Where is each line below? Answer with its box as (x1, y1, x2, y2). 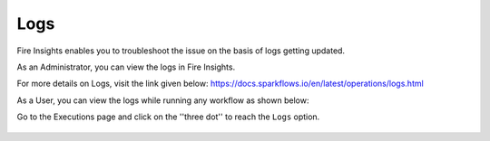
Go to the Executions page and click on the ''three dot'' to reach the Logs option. (16, 111, 320, 122)
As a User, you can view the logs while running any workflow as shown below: (16, 95, 309, 106)
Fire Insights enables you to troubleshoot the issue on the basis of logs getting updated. (16, 45, 345, 56)
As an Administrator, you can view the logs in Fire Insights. (16, 61, 236, 72)
